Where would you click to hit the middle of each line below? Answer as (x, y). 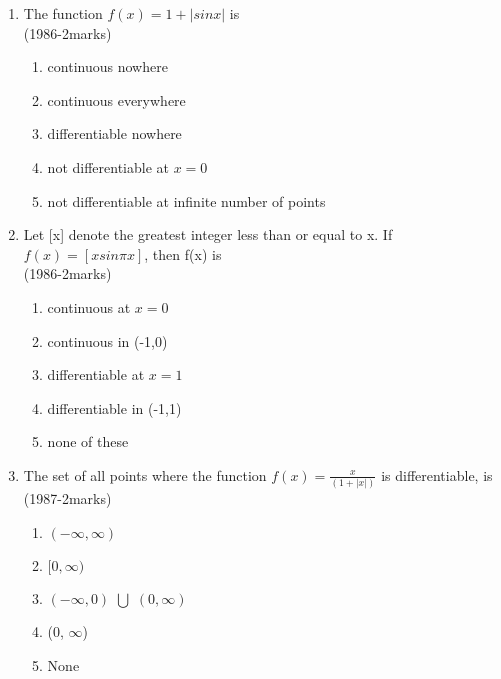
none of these (88, 441)
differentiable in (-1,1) (114, 407)
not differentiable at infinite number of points (186, 200)
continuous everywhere (116, 99)
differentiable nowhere (114, 133)
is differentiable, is (437, 474)
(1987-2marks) (67, 498)
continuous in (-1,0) (107, 340)
